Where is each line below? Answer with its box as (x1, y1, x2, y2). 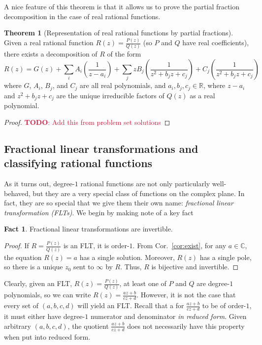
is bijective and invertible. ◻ (151, 261, 239, 272)
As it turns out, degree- (4, 178, 75, 189)
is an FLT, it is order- (63, 240, 130, 251)
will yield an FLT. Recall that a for (77, 300, 184, 311)
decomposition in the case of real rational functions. (4, 11, 161, 21)
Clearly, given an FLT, (4, 278, 72, 288)
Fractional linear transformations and (4, 141, 198, 156)
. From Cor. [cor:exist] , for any (132, 240, 227, 251)
